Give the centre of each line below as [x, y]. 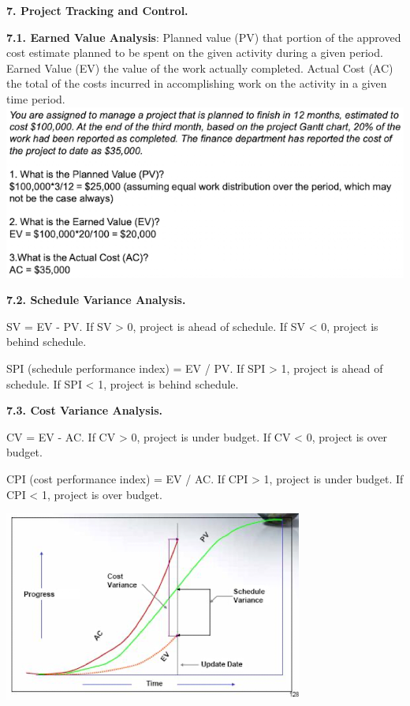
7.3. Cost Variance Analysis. [85, 410]
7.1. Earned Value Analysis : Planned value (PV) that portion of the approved [204, 37]
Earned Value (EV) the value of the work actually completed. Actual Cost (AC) [200, 68]
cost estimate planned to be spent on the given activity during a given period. [195, 53]
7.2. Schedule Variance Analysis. [96, 300]
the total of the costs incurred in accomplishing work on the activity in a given [197, 83]
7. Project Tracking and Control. [97, 10]
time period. [36, 98]
